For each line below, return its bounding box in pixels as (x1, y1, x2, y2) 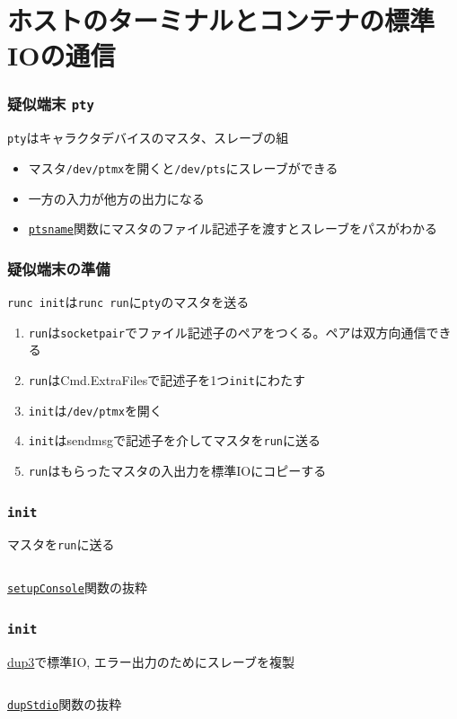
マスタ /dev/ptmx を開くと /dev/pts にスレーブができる (28, 159, 338, 177)
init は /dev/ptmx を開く (28, 400, 163, 419)
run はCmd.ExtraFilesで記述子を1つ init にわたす (28, 371, 305, 390)
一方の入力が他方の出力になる (28, 189, 205, 207)
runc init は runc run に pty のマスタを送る (7, 293, 250, 311)
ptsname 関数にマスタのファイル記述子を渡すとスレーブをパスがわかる (28, 219, 438, 238)
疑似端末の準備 (7, 257, 110, 279)
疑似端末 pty (7, 92, 94, 115)
